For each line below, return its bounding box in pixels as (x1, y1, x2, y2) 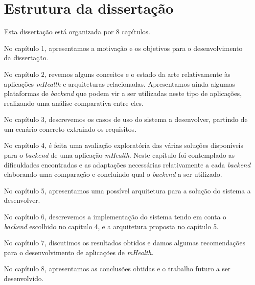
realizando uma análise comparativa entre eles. (4, 97, 143, 108)
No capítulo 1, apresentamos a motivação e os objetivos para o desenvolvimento (4, 43, 243, 53)
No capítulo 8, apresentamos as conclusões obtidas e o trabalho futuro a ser (4, 263, 231, 274)
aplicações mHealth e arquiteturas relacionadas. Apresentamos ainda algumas (4, 78, 235, 89)
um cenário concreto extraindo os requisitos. (4, 123, 137, 134)
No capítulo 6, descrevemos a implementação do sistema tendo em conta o (4, 212, 227, 222)
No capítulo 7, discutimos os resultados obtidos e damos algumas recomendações (4, 237, 246, 248)
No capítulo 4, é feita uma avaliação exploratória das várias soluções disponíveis (4, 140, 244, 150)
